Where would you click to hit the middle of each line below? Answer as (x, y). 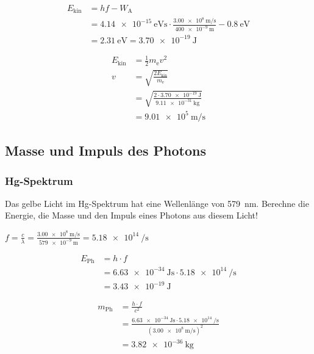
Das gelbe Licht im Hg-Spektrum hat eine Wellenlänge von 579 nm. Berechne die (157, 203)
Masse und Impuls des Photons (106, 150)
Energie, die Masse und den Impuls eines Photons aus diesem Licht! (131, 215)
